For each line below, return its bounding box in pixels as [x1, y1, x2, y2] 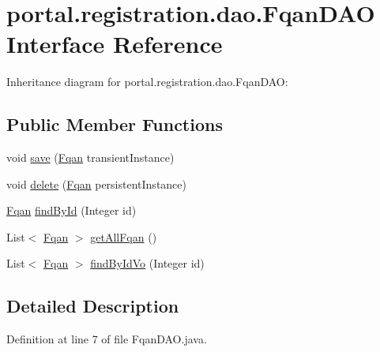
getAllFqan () [90, 228, 157, 245]
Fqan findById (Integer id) [6, 202, 137, 219]
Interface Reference [6, 28, 223, 60]
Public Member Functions [6, 112, 223, 137]
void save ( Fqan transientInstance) [6, 149, 175, 166]
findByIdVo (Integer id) [90, 255, 205, 271]
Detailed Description [6, 294, 179, 318]
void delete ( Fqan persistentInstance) [6, 175, 186, 192]
